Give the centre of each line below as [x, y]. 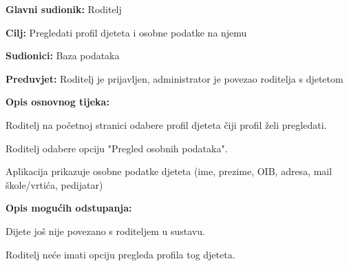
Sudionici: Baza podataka [63, 55]
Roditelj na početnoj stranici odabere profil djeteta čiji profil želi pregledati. [166, 124]
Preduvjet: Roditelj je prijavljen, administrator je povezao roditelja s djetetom [174, 78]
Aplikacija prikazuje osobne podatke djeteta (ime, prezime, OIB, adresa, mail [169, 171]
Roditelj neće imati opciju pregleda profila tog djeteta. [120, 254]
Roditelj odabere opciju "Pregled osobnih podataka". [117, 148]
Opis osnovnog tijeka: [57, 102]
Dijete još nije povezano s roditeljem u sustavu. [105, 231]
